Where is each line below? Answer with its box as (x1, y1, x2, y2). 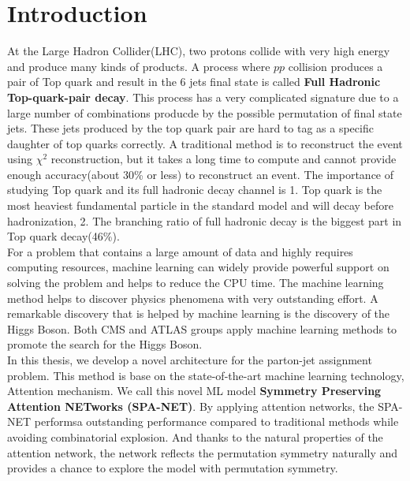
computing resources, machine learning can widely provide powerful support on (7, 259, 389, 275)
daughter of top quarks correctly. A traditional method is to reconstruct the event (7, 135, 403, 151)
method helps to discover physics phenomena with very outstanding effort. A (7, 289, 378, 306)
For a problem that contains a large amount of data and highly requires (7, 243, 353, 259)
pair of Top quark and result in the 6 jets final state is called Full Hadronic (7, 73, 381, 90)
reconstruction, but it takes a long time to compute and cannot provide (50, 151, 397, 167)
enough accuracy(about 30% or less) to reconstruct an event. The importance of (7, 166, 394, 182)
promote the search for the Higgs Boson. (7, 336, 203, 352)
